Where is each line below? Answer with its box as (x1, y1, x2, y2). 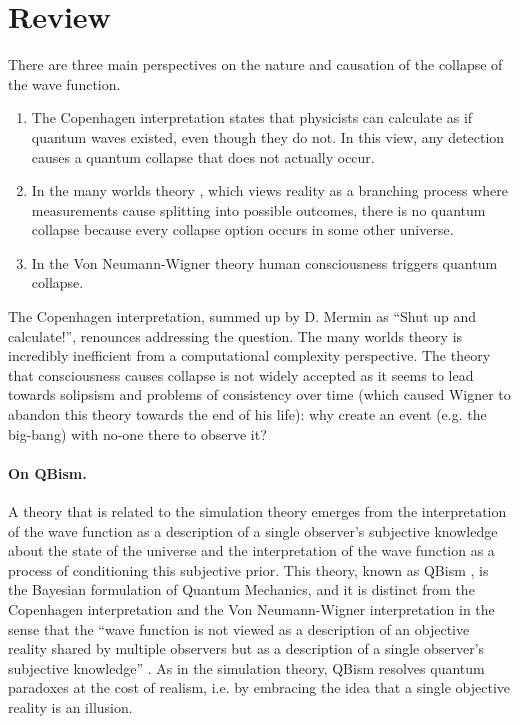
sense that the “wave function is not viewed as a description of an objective (8, 618, 470, 639)
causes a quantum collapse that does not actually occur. (31, 146, 375, 167)
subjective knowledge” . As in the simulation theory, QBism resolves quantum (8, 657, 485, 678)
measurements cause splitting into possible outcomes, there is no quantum (31, 199, 486, 220)
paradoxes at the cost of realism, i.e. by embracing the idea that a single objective (8, 677, 511, 698)
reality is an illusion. (8, 696, 133, 717)
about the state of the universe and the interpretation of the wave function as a (8, 540, 495, 561)
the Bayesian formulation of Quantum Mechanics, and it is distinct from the (8, 579, 475, 600)
